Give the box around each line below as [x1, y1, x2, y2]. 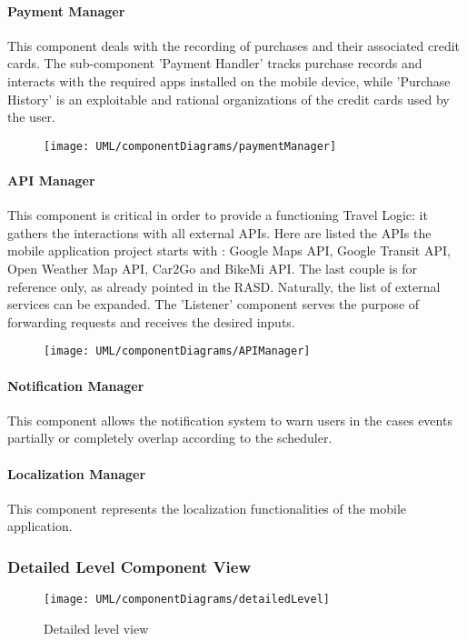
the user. [7, 107, 56, 126]
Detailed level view [44, 618, 149, 637]
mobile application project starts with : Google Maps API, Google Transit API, [7, 241, 451, 260]
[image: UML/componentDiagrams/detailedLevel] [44, 593, 330, 606]
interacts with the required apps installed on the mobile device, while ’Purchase [7, 71, 451, 90]
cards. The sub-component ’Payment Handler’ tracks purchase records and [7, 54, 422, 73]
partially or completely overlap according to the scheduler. [7, 428, 333, 447]
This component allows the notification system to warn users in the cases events [7, 410, 452, 429]
